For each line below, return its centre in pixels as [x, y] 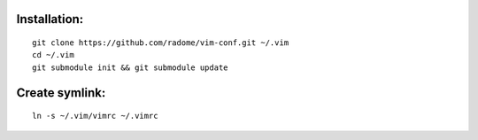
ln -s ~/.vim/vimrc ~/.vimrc [95, 116]
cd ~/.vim [53, 55]
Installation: [50, 19]
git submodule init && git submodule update [131, 67]
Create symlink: [61, 93]
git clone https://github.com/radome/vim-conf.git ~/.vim [161, 43]
